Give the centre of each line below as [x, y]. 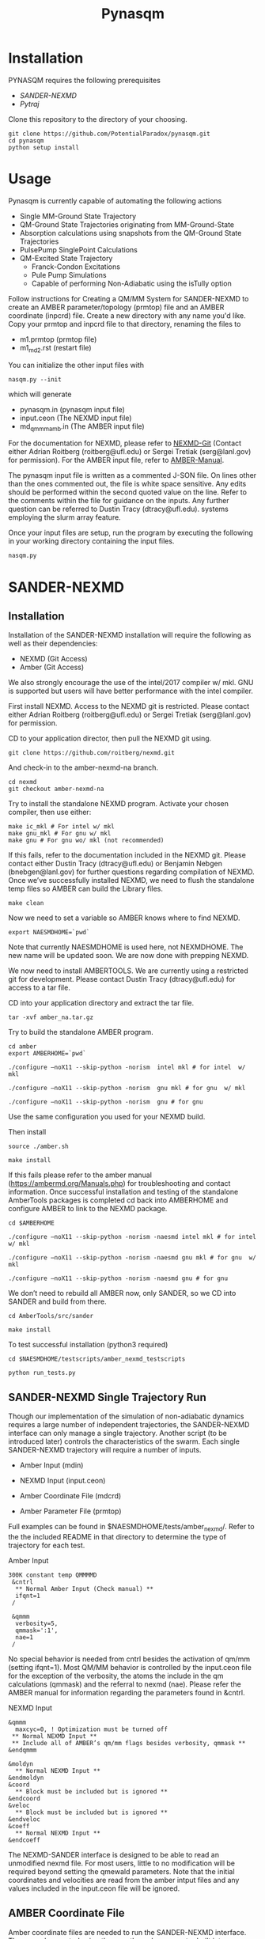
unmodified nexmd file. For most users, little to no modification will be [122, 1863]
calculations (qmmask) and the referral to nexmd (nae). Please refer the [125, 1684]
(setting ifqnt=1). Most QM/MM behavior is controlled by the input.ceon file [130, 1668]
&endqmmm [23, 1750]
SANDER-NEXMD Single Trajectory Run [108, 1397]
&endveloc [25, 1820]
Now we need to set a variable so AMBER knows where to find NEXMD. [124, 918]
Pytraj [29, 104]
